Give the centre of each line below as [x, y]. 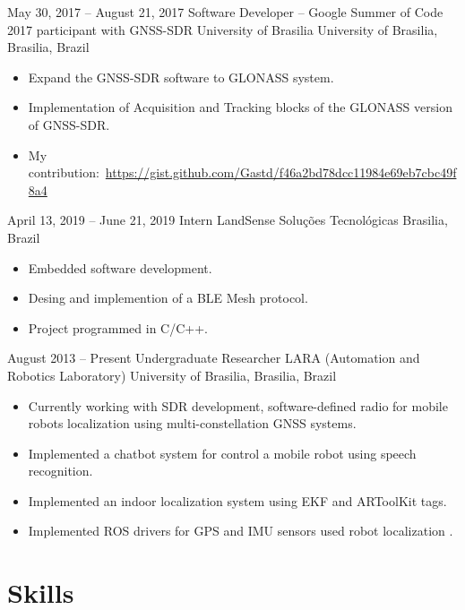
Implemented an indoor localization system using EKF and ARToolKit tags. [237, 500]
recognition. [60, 471]
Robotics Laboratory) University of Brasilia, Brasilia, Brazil [172, 375]
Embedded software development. [120, 267]
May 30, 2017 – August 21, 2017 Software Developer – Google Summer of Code [225, 12]
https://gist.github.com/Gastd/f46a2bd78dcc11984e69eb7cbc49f [281, 172]
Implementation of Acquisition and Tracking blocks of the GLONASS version [240, 107]
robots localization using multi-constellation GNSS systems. [192, 423]
